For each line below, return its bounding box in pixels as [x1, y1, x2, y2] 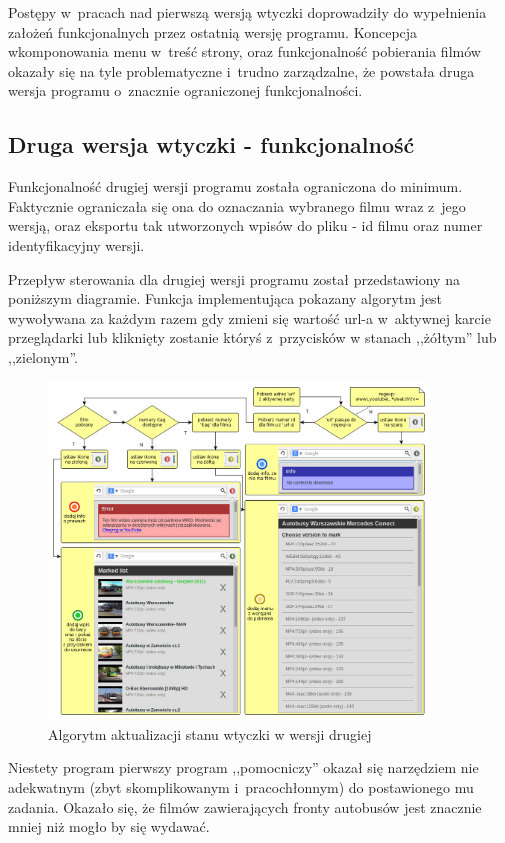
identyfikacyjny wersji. [8, 234, 145, 255]
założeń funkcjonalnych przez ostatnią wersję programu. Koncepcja [8, 21, 418, 42]
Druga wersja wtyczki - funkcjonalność [8, 129, 415, 160]
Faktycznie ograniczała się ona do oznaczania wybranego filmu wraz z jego [8, 195, 466, 216]
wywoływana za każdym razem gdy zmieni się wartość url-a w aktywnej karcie [8, 307, 491, 328]
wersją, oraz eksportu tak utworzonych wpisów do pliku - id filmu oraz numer [8, 215, 483, 236]
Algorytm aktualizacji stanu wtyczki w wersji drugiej [48, 723, 372, 744]
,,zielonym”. [8, 346, 78, 367]
